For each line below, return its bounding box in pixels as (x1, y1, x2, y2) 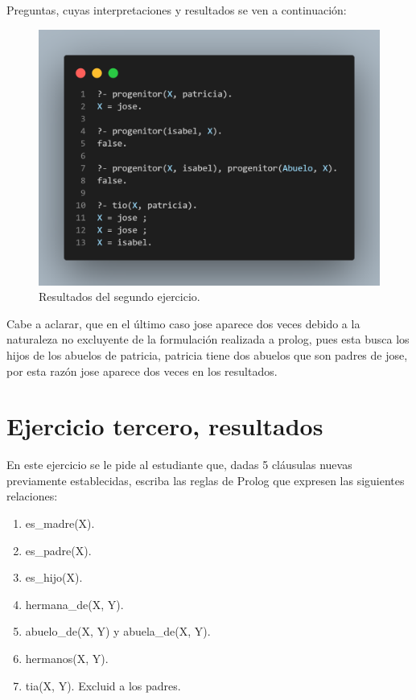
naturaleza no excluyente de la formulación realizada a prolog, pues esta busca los (6, 331, 410, 348)
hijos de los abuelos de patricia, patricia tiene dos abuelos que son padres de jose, (6, 346, 408, 363)
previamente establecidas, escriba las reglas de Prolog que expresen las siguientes (6, 471, 405, 488)
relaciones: (6, 488, 58, 504)
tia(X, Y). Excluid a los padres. (25, 677, 181, 694)
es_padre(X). (25, 541, 92, 558)
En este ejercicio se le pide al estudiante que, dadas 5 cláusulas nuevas (6, 456, 352, 473)
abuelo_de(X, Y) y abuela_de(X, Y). (25, 623, 211, 640)
